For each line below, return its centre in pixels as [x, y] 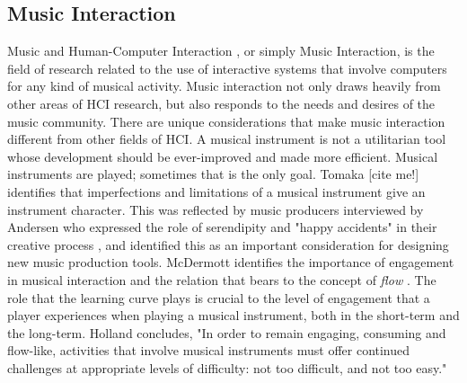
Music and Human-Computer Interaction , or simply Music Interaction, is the [221, 51]
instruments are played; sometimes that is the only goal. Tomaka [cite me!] [213, 174]
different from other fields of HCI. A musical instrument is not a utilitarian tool [227, 139]
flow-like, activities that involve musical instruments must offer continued [209, 350]
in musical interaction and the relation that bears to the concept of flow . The [222, 279]
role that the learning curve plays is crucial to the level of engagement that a [219, 297]
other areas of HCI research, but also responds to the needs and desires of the [221, 103]
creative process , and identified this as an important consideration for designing [228, 244]
